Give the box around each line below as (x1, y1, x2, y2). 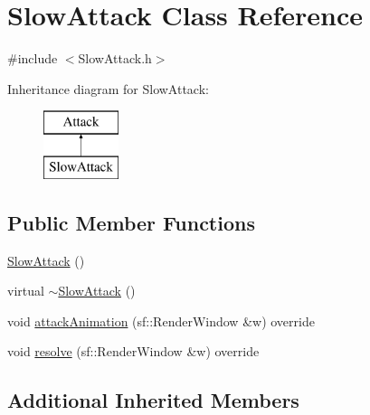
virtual (7, 281, 44, 300)
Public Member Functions (7, 208, 255, 236)
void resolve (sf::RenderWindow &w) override (7, 342, 260, 361)
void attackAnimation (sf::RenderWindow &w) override (7, 311, 315, 330)
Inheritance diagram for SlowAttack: (7, 79, 209, 98)
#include (7, 49, 58, 68)
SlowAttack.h (78, 49, 152, 68)
